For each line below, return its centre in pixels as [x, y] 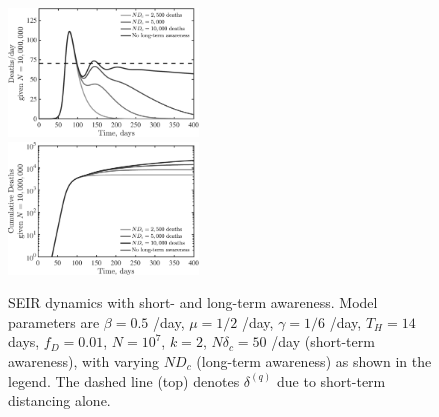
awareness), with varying [84, 360]
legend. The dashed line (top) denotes [124, 380]
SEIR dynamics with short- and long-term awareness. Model [193, 302]
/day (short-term [323, 341]
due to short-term [331, 380]
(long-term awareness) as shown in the [314, 360]
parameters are [54, 321]
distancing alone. [59, 400]
